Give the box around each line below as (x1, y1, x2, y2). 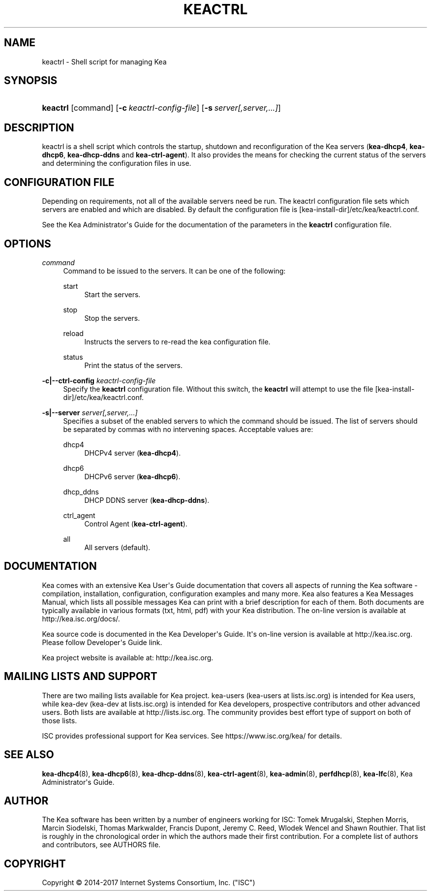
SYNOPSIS (4, 74, 58, 87)
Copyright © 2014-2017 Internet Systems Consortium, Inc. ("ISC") (42, 878, 255, 887)
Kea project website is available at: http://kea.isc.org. (42, 653, 214, 662)
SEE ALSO (4, 748, 54, 761)
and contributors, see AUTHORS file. (42, 840, 161, 849)
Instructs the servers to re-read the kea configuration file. (84, 337, 271, 346)
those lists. (42, 716, 77, 725)
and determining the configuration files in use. (42, 159, 191, 168)
